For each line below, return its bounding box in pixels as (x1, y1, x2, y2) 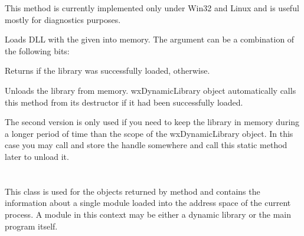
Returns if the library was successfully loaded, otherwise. (5, 64, 210, 77)
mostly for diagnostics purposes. (5, 13, 121, 25)
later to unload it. (5, 150, 69, 162)
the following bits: (5, 44, 70, 57)
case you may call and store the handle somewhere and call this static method (5, 139, 287, 151)
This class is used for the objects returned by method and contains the (5, 185, 260, 197)
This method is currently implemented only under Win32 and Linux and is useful (5, 2, 299, 14)
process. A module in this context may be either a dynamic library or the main (5, 208, 291, 220)
